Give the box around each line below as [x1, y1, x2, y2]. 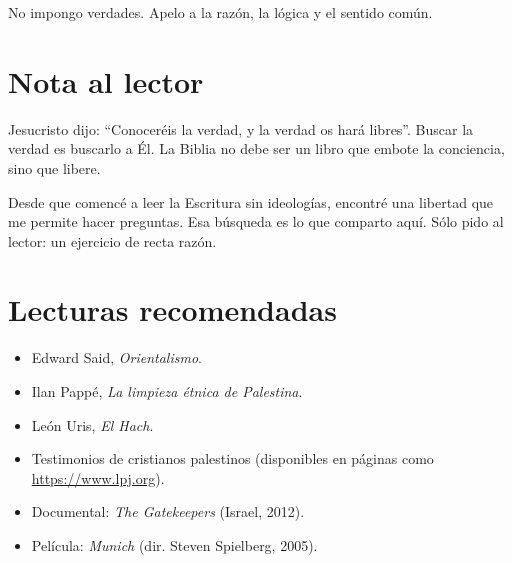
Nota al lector [8, 60, 204, 101]
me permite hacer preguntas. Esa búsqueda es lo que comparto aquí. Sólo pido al [8, 211, 504, 232]
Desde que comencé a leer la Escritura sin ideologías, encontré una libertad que [8, 191, 494, 212]
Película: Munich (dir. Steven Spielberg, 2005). [31, 534, 318, 555]
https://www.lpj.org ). [31, 467, 165, 488]
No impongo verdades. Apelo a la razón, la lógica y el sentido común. [8, 2, 433, 22]
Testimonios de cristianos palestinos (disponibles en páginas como [31, 448, 434, 469]
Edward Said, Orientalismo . [31, 347, 202, 368]
